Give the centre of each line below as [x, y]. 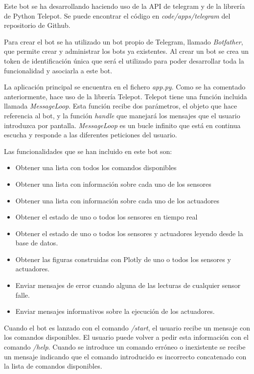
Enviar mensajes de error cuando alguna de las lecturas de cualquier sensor [128, 285]
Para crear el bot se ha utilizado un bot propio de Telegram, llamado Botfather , [124, 41]
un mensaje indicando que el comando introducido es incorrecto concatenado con [125, 356]
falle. [23, 295]
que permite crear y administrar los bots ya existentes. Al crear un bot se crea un [127, 51]
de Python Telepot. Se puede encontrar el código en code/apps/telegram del [117, 15]
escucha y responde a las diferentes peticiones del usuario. [91, 135]
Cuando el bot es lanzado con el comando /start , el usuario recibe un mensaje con [127, 327]
